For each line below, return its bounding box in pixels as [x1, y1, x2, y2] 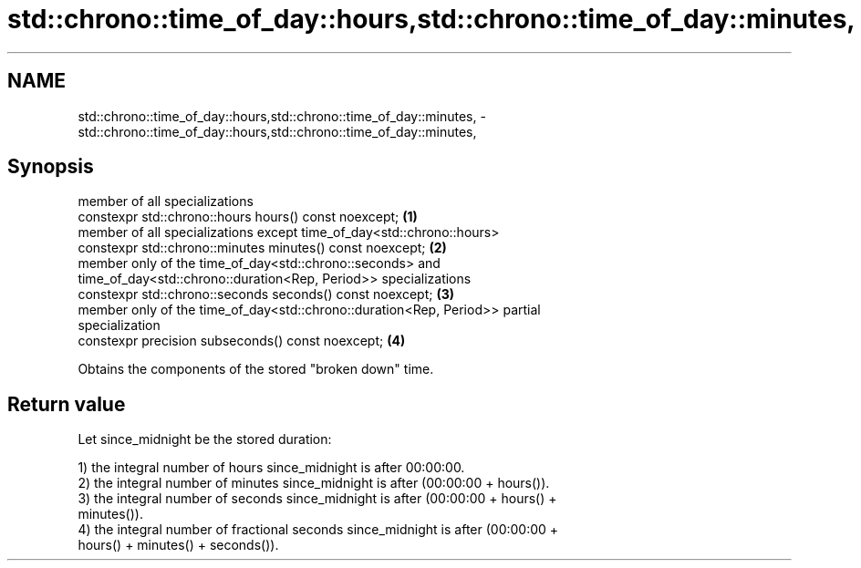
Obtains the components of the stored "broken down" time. [78, 361, 434, 377]
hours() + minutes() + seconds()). [78, 537, 279, 553]
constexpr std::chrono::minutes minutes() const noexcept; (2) [78, 240, 447, 256]
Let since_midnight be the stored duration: [78, 431, 332, 448]
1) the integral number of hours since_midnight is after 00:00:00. [78, 460, 465, 476]
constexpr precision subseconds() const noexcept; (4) [78, 333, 406, 349]
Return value [7, 392, 126, 416]
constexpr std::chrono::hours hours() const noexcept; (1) [78, 209, 418, 225]
